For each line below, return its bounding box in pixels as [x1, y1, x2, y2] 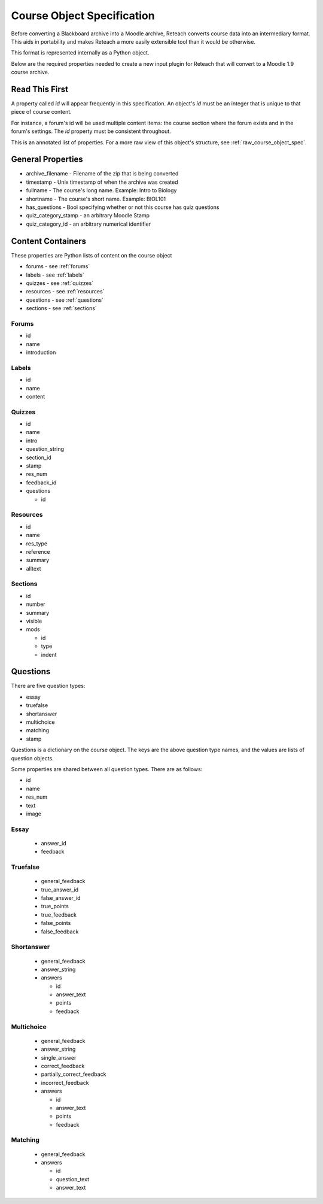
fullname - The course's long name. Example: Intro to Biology [26, 187, 177, 194]
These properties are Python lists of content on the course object [11, 251, 172, 259]
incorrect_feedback [41, 1079, 89, 1086]
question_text [56, 1175, 90, 1182]
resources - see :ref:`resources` [26, 288, 105, 295]
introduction [26, 349, 56, 356]
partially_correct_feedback [41, 1070, 106, 1078]
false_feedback [41, 928, 79, 935]
